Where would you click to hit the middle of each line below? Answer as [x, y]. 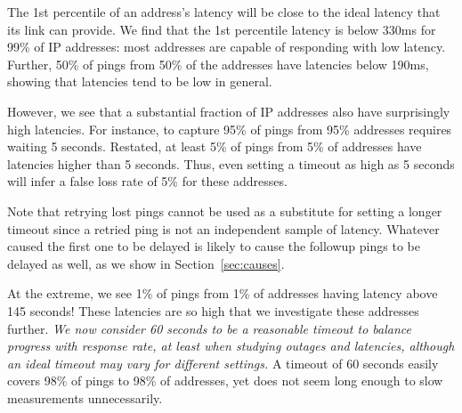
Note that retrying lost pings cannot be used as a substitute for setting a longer [225, 211]
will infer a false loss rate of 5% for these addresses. [147, 181]
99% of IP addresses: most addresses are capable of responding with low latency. [227, 47]
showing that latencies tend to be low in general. [140, 81]
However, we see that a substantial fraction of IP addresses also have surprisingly [229, 111]
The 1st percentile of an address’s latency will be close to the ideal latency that [224, 12]
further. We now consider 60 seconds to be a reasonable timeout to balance [209, 328]
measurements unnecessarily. [85, 397]
